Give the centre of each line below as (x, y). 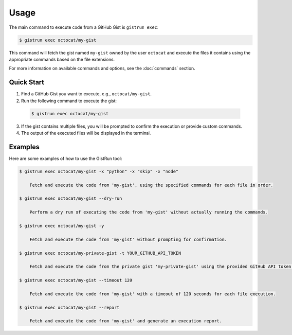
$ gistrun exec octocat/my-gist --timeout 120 (76, 280)
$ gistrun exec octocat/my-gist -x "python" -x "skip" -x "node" (99, 171)
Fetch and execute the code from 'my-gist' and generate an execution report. (126, 321)
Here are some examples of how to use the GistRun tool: (65, 159)
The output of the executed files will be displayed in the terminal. (86, 133)
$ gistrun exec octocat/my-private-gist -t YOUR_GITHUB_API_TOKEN (100, 253)
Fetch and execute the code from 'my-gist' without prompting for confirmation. (128, 239)
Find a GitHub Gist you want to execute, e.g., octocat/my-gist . (86, 94)
